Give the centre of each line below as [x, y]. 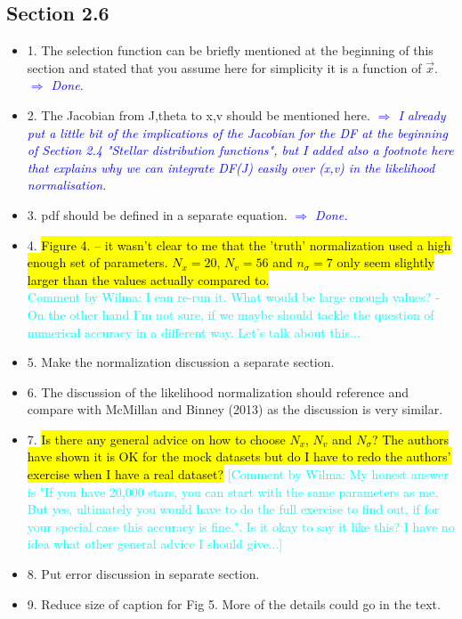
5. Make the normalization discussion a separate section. [181, 362]
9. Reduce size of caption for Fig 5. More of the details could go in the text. [234, 603]
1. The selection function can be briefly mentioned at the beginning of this [230, 50]
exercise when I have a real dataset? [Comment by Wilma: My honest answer [238, 474]
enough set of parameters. [97, 262]
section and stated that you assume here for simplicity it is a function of [224, 67]
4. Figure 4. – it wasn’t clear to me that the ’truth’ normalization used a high [239, 244]
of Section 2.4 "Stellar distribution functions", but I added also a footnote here [240, 150]
